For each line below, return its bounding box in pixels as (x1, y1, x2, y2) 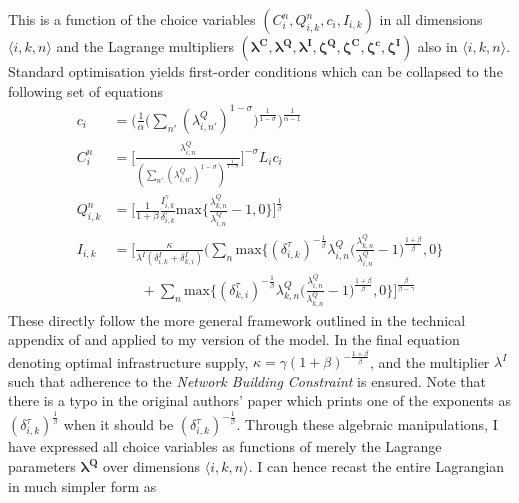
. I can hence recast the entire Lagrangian (248, 456, 505, 477)
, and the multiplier (369, 351, 490, 372)
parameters (8, 456, 76, 477)
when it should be (63, 414, 174, 435)
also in (417, 36, 458, 56)
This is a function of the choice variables (8, 9, 256, 29)
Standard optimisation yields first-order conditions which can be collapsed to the (8, 61, 503, 81)
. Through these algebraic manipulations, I (236, 414, 498, 435)
